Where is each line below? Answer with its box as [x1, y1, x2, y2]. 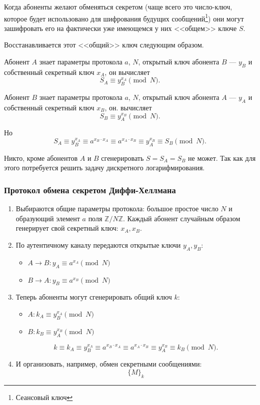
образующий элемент [15, 213, 80, 223]
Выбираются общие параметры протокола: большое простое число [15, 203, 218, 214]
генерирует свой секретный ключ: [15, 223, 118, 233]
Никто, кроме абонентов [4, 152, 78, 163]
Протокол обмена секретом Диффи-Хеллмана [4, 183, 176, 196]
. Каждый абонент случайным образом [122, 213, 240, 223]
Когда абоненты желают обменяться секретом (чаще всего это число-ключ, [4, 1, 232, 11]
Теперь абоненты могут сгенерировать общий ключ [15, 292, 172, 302]
